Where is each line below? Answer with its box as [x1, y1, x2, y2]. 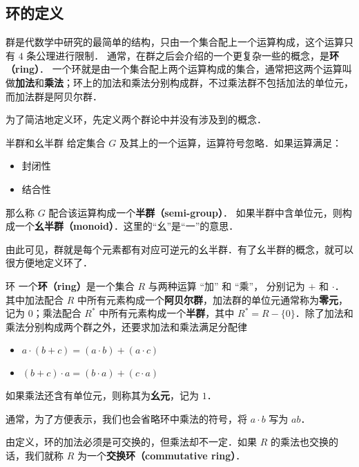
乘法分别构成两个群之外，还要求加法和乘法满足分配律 [6, 319, 247, 333]
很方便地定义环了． [6, 255, 93, 270]
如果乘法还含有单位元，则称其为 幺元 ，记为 [6, 388, 199, 403]
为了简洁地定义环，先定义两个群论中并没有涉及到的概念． [6, 112, 266, 127]
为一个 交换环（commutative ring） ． [77, 448, 246, 463]
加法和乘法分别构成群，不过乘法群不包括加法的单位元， [101, 75, 353, 89]
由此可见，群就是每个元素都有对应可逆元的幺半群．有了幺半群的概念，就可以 [6, 241, 353, 256]
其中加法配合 [6, 292, 64, 306]
